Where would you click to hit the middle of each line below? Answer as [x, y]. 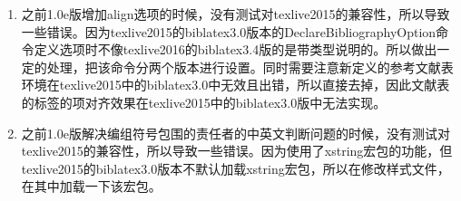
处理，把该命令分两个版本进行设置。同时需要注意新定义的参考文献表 [250, 67]
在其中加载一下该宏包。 [91, 186]
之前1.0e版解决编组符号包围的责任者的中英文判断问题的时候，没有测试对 [235, 133]
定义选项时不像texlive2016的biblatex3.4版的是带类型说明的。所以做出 [235, 49]
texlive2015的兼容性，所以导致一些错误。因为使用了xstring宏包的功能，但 [237, 151]
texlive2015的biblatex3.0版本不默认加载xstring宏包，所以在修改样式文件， [235, 168]
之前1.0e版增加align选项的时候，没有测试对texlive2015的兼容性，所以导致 [235, 14]
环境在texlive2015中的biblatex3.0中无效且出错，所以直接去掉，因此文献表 [235, 85]
